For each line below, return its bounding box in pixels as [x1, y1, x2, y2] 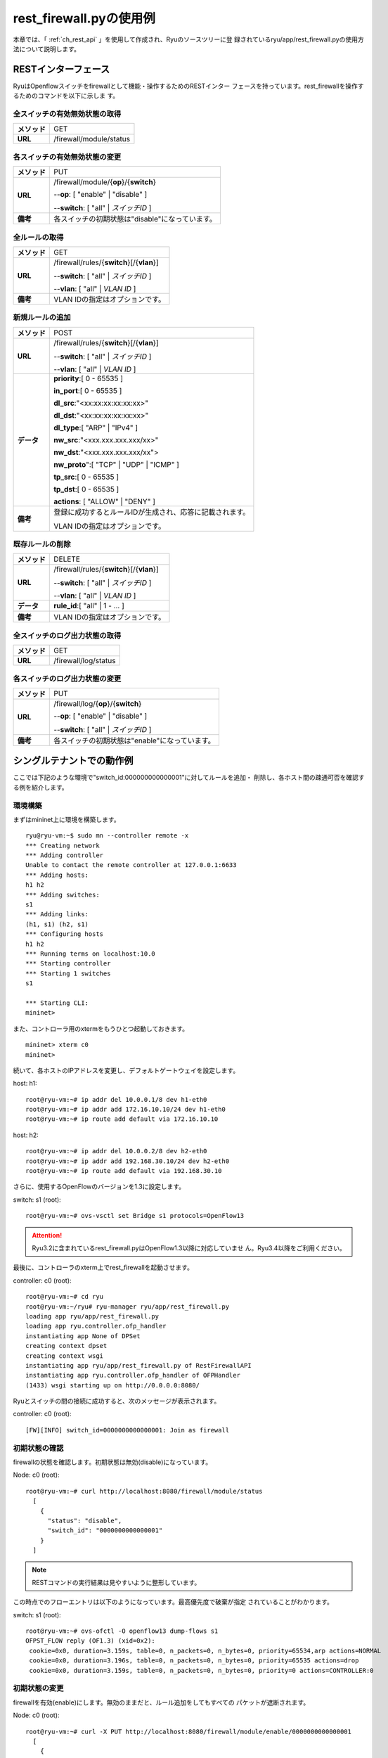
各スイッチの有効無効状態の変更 [13, 152, 122, 162]
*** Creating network [25, 841, 100, 849]
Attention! [32, 1231, 63, 1239]
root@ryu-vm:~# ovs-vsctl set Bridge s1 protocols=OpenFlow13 [25, 1212, 245, 1220]
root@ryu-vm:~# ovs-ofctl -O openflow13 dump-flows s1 [25, 1627, 219, 1635]
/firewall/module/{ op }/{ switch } [53, 177, 156, 187]
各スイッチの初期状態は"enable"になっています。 [53, 736, 216, 745]
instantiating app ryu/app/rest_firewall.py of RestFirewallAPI [25, 1361, 252, 1369]
